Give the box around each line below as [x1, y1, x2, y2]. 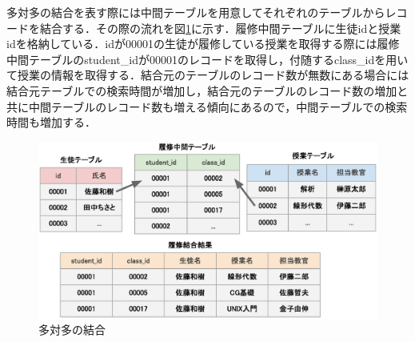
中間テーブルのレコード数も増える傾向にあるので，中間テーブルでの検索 [28, 98, 408, 115]
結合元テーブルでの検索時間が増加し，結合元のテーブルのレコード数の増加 [6, 82, 397, 99]
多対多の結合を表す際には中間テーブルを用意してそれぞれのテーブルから [6, 4, 385, 20]
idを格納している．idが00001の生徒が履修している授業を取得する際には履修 [6, 35, 400, 52]
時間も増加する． [6, 114, 96, 131]
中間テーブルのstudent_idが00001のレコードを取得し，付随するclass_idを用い [6, 50, 409, 67]
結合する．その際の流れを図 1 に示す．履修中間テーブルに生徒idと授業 [39, 19, 401, 36]
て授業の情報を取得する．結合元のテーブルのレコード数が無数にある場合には [6, 66, 409, 83]
